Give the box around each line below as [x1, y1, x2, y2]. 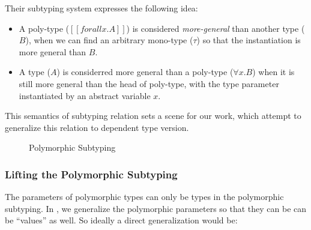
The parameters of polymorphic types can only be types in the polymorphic [5, 190, 284, 203]
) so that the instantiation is [196, 34, 301, 46]
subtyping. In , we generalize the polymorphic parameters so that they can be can [5, 202, 307, 214]
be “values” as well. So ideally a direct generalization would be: [5, 214, 238, 226]
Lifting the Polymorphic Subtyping [5, 166, 178, 181]
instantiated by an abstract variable [19, 89, 151, 101]
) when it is [252, 65, 295, 78]
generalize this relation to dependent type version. [5, 121, 189, 133]
